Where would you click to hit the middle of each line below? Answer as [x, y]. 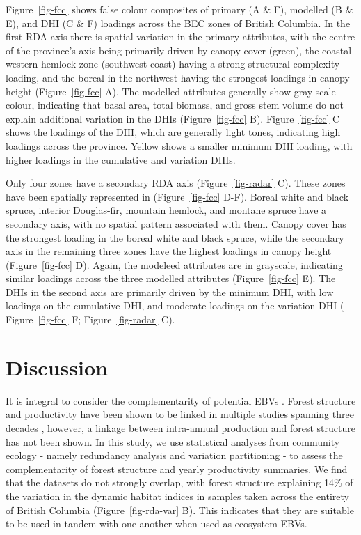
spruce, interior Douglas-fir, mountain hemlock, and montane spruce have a [166, 210]
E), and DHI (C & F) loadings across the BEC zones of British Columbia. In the [178, 23]
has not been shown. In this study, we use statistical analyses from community [173, 441]
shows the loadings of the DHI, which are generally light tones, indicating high [173, 132]
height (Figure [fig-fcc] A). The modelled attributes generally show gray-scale [171, 91]
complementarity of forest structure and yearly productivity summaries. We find [177, 468]
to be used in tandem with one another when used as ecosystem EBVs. [157, 524]
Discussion [57, 367]
